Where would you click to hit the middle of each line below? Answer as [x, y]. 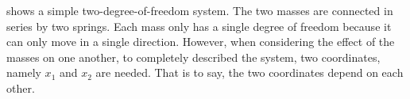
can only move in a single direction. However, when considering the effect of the [201, 42]
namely [24, 72]
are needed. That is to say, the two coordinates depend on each [249, 72]
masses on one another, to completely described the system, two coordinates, [193, 57]
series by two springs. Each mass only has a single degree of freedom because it [199, 26]
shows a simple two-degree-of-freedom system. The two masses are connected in [200, 10]
